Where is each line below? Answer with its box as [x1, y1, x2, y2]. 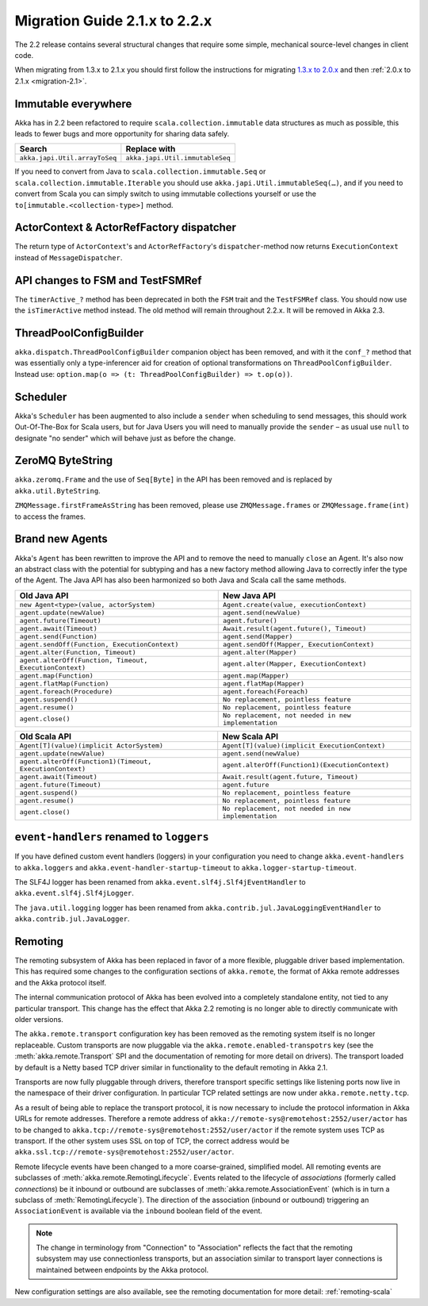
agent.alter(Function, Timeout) [19, 647, 136, 656]
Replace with [125, 144, 176, 155]
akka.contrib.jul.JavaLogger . [14, 914, 130, 924]
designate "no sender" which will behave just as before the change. [14, 433, 236, 443]
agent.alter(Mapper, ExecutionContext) [223, 659, 367, 668]
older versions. [14, 1015, 63, 1024]
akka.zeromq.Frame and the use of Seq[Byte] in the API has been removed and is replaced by [14, 474, 333, 484]
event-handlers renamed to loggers [14, 830, 209, 844]
